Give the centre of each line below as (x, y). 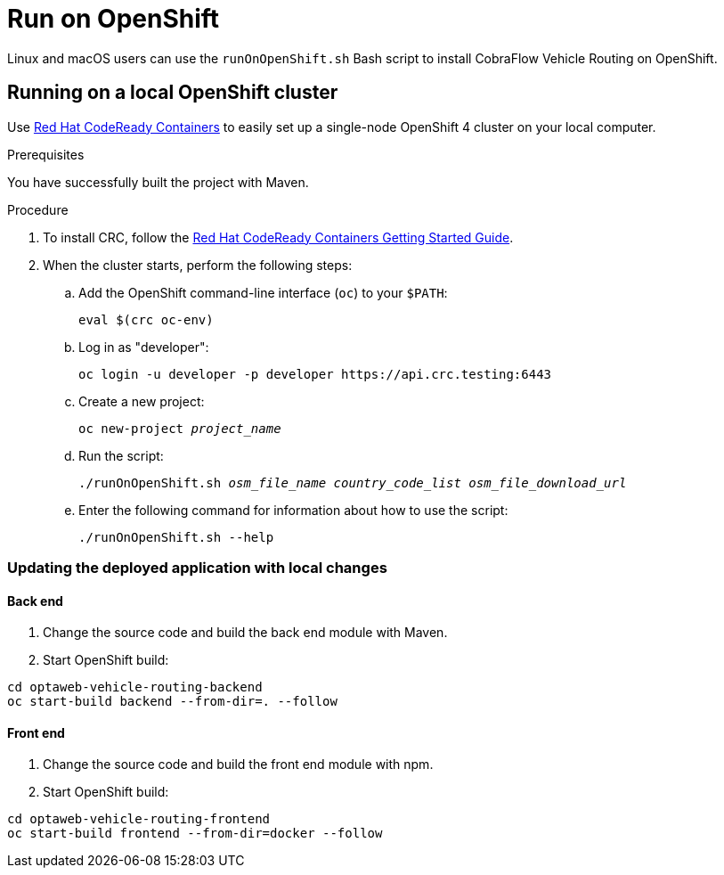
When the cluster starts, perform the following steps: (198, 265)
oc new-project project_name (180, 428)
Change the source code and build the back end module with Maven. (245, 633)
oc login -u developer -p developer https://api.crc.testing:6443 (315, 374)
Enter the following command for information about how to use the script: (293, 510)
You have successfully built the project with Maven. (158, 182)
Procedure (38, 209)
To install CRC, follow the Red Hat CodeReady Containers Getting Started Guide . (278, 237)
